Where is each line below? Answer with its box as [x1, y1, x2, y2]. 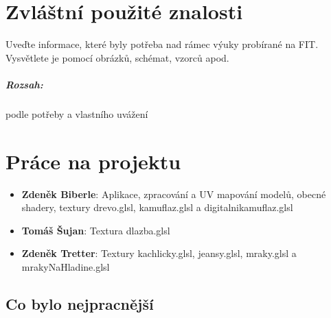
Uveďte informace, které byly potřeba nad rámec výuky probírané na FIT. [5, 37, 319, 51]
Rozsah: [5, 77, 43, 91]
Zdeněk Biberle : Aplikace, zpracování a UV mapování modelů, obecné [21, 186, 326, 201]
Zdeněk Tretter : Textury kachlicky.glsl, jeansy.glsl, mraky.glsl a [21, 246, 297, 260]
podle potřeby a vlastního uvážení [5, 106, 148, 121]
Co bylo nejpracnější [5, 293, 154, 314]
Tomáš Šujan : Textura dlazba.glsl [21, 223, 170, 237]
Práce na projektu [5, 147, 181, 175]
